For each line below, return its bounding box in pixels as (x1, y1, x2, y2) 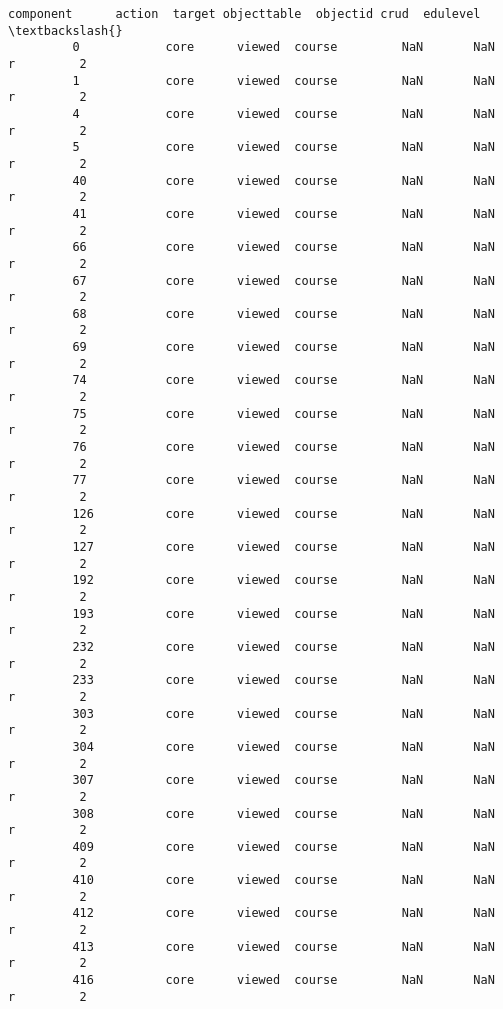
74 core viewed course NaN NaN (72, 373, 495, 388)
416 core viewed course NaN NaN (72, 973, 495, 988)
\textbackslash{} (8, 23, 123, 38)
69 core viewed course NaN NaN (72, 340, 495, 355)
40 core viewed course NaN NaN (72, 173, 495, 188)
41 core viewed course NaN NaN (72, 206, 495, 221)
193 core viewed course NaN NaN (72, 606, 495, 621)
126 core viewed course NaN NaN (72, 506, 495, 521)
